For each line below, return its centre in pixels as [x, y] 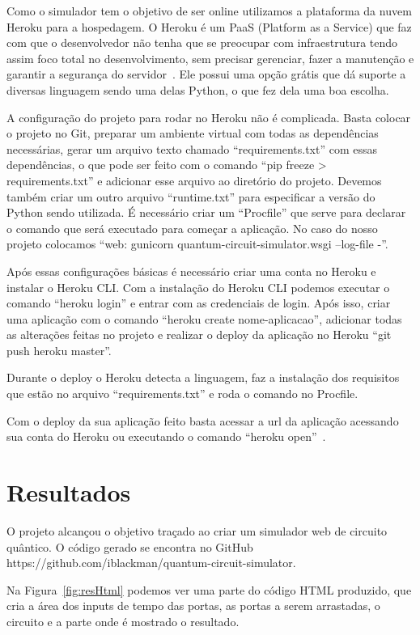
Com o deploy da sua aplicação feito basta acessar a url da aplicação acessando [203, 420]
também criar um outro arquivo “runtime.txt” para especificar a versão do [191, 196]
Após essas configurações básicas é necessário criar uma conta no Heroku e [191, 271]
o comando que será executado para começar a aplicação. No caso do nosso [192, 228]
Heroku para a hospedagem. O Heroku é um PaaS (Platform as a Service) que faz [209, 26]
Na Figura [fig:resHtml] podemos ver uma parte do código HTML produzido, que [209, 589]
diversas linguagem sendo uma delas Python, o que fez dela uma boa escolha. [198, 89]
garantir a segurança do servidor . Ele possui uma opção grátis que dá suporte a [206, 74]
